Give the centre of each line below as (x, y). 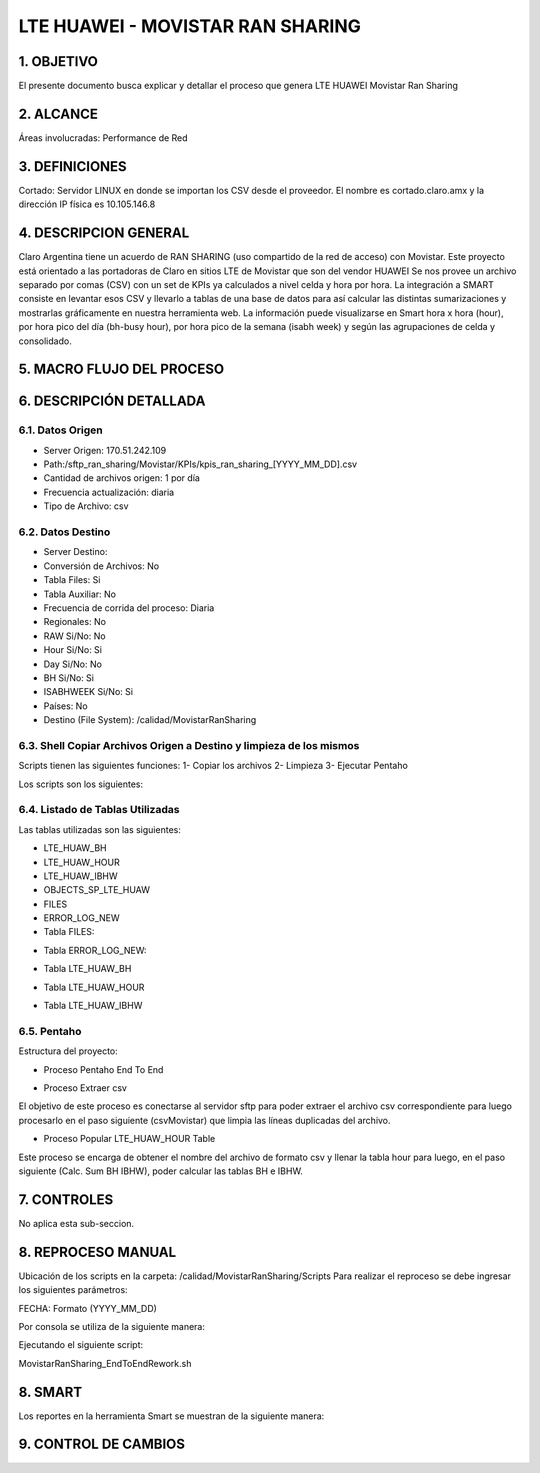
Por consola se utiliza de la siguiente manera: (111, 1326)
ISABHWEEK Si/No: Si (88, 692)
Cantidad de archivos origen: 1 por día (121, 478)
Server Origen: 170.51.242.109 (105, 450)
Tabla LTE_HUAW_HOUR (94, 987)
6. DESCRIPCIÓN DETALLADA (112, 401)
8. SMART (50, 1391)
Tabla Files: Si (72, 580)
